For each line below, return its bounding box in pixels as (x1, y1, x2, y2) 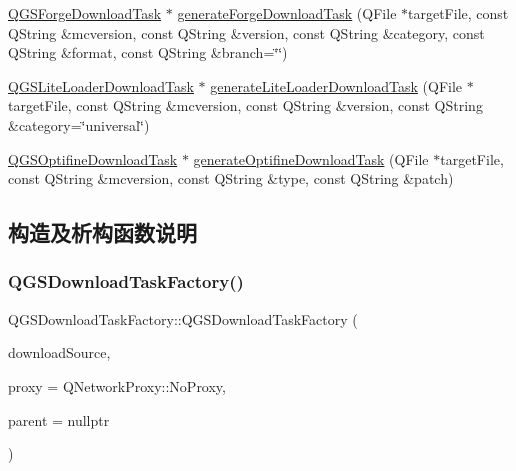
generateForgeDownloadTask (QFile (177, 3, 397, 23)
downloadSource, (8, 342, 111, 363)
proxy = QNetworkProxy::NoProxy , (8, 375, 227, 396)
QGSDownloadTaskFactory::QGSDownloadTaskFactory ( (8, 308, 358, 329)
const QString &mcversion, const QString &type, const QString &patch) (8, 168, 454, 189)
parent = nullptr (8, 409, 110, 430)
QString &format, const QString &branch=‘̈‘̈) (8, 42, 288, 63)
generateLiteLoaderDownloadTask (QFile (210, 75, 463, 96)
